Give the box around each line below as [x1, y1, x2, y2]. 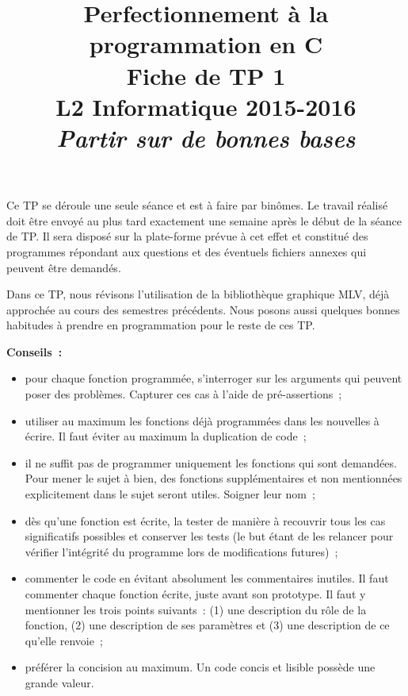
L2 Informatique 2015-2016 [55, 90, 357, 122]
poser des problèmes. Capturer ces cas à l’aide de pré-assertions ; [25, 386, 342, 402]
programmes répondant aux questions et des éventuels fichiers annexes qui [6, 243, 367, 260]
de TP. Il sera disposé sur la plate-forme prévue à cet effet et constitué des [6, 228, 368, 244]
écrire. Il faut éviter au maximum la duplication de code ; [25, 428, 307, 444]
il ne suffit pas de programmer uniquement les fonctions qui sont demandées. [25, 454, 397, 471]
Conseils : [6, 343, 63, 360]
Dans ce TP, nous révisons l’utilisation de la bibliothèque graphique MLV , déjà [6, 286, 390, 302]
